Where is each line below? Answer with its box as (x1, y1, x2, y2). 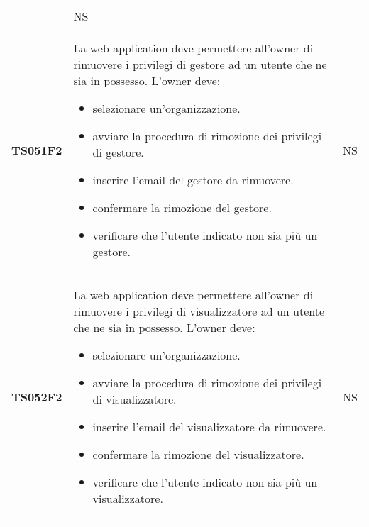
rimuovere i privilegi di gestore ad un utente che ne (73, 56, 327, 72)
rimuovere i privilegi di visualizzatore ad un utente (73, 303, 325, 319)
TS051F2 (11, 141, 62, 158)
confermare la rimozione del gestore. (92, 199, 272, 216)
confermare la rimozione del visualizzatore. (92, 446, 304, 462)
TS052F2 (11, 388, 62, 405)
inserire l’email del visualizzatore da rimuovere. (92, 418, 326, 435)
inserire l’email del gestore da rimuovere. (92, 172, 294, 188)
